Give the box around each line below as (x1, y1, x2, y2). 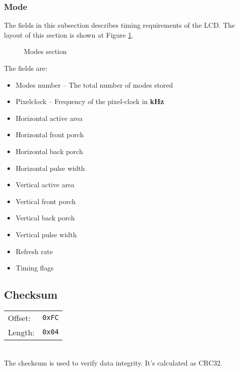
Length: (8, 326, 35, 338)
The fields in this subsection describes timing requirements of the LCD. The (4, 20, 235, 30)
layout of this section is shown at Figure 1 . (4, 29, 134, 40)
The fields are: (4, 63, 48, 73)
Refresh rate (15, 246, 53, 256)
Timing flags (15, 263, 54, 273)
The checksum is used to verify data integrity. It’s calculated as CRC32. (4, 357, 223, 368)
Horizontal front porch (15, 129, 84, 140)
